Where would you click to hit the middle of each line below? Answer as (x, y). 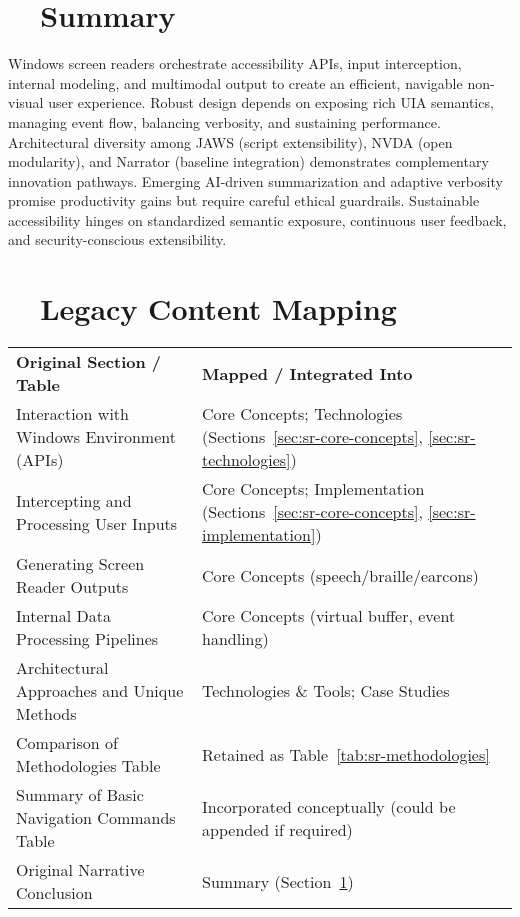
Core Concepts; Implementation (313, 489)
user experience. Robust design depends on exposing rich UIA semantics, (271, 102)
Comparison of (67, 743)
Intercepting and (74, 500)
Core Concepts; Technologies (302, 414)
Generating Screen (80, 564)
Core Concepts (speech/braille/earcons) (340, 575)
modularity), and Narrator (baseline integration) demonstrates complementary (248, 161)
